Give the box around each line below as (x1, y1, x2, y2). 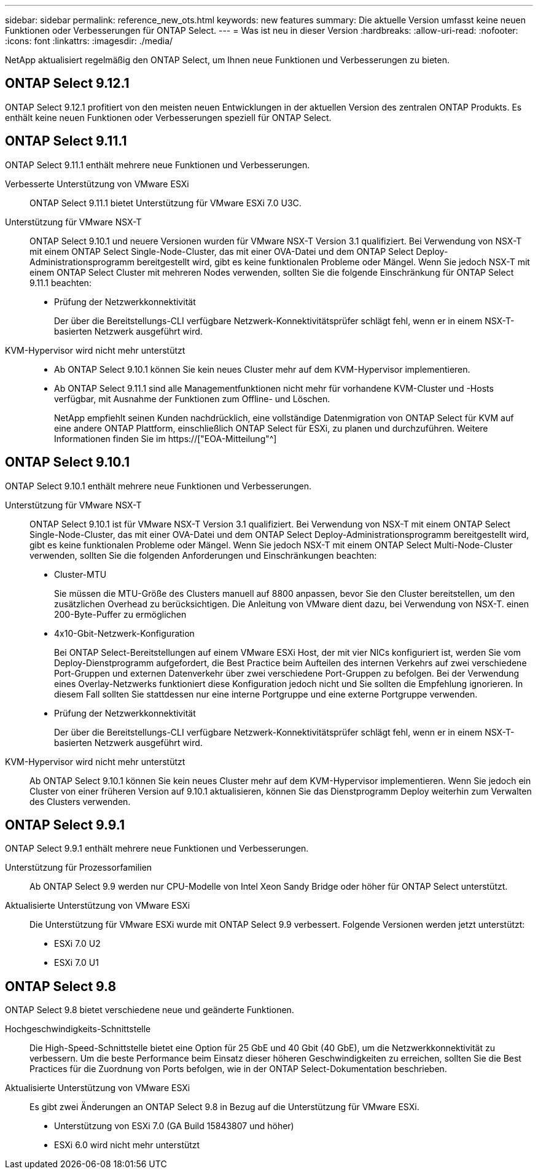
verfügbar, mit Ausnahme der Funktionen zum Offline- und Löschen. (54, 393, 330, 404)
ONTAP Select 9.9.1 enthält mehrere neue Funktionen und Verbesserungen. (5, 843, 309, 854)
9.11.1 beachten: (29, 277, 92, 288)
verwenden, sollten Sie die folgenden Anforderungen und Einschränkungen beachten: (29, 550, 377, 561)
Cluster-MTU (54, 569, 107, 580)
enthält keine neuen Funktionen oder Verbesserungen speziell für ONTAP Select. (5, 112, 332, 123)
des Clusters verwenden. (29, 796, 131, 807)
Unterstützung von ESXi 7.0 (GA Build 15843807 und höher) (54, 1121, 294, 1132)
